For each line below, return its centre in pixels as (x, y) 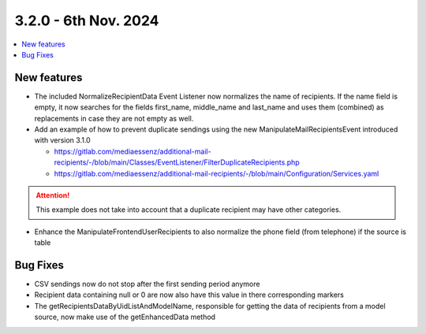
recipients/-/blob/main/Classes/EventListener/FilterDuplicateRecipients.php (177, 162)
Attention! (53, 195)
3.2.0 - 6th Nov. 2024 (87, 20)
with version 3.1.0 (62, 140)
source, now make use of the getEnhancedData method (125, 317)
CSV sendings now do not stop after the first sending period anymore (147, 284)
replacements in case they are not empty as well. (114, 118)
